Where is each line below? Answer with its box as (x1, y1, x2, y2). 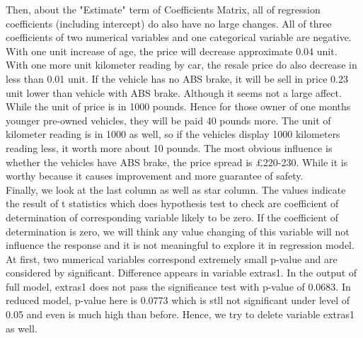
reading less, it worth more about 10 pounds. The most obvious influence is (6, 140, 333, 155)
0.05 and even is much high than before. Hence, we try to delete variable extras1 (6, 307, 355, 322)
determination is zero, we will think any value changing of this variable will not (6, 223, 350, 238)
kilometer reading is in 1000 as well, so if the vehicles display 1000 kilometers (6, 127, 340, 141)
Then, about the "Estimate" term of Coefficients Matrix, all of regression (6, 2, 321, 16)
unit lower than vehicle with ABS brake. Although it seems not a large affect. (6, 85, 342, 100)
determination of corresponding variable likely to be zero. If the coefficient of (6, 209, 339, 224)
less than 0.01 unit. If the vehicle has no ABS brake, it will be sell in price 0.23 (6, 71, 348, 86)
